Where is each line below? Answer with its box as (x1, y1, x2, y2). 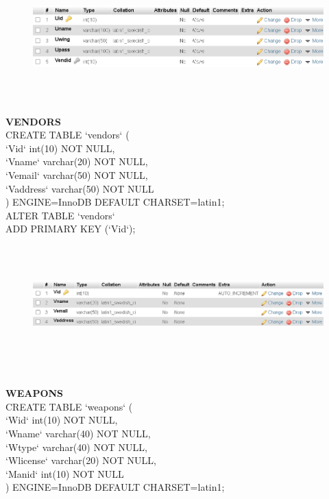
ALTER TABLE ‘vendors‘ (5, 208, 115, 222)
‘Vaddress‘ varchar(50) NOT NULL (5, 181, 154, 195)
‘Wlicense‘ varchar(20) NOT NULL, (5, 453, 156, 467)
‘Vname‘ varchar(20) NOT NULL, (5, 154, 148, 169)
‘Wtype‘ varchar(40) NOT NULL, (5, 439, 147, 454)
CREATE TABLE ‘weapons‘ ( (5, 399, 133, 413)
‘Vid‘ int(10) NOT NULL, (5, 141, 115, 155)
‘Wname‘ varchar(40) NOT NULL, (5, 426, 151, 440)
